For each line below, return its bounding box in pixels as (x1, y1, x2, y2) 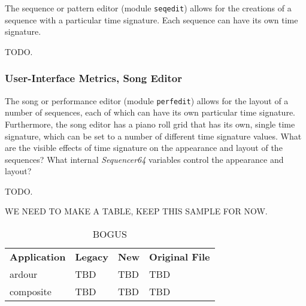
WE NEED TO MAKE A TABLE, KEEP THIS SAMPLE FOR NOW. (5, 205, 268, 217)
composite (10, 284, 51, 299)
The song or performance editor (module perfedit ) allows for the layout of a (5, 94, 289, 107)
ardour (10, 267, 38, 281)
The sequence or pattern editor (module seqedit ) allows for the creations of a (5, 2, 292, 14)
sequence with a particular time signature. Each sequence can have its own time (5, 13, 298, 26)
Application (10, 250, 66, 264)
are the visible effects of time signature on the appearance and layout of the (5, 141, 283, 154)
